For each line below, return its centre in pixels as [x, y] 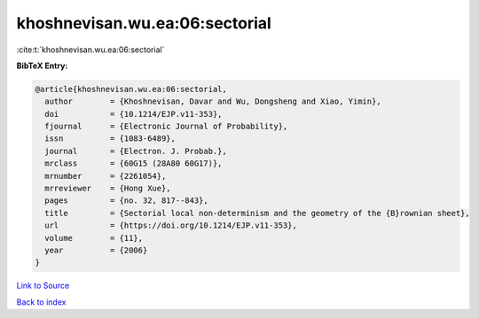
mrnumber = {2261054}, [106, 176]
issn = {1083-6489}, [110, 139]
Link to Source [43, 286]
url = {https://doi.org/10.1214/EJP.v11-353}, [171, 225]
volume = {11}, [94, 238]
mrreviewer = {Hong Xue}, [108, 189]
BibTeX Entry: [42, 66]
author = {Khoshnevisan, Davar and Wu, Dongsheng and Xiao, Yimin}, [213, 101]
